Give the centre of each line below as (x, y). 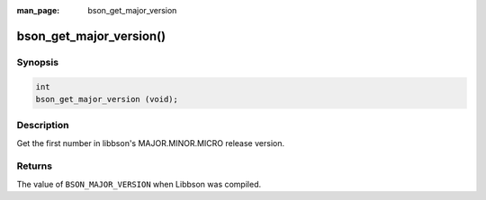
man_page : (38, 10)
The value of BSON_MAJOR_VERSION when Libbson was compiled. (139, 184)
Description (43, 126)
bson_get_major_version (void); (107, 99)
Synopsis (37, 62)
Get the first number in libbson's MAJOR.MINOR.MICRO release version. (151, 143)
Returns (35, 166)
